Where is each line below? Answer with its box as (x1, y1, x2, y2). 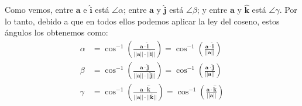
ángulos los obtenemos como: (5, 26, 108, 38)
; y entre (197, 3, 228, 16)
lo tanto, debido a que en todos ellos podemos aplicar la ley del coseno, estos (5, 15, 280, 27)
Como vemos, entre (5, 3, 74, 16)
